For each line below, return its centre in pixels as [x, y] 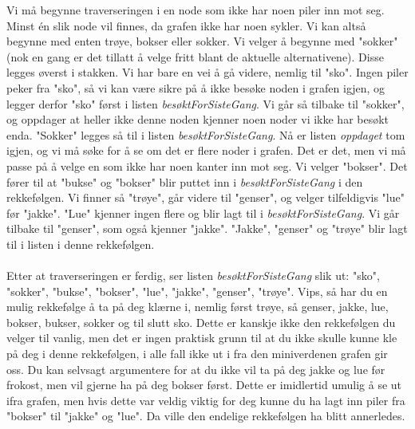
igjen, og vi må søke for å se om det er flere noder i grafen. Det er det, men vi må [206, 150]
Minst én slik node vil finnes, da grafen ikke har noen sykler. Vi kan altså [186, 25]
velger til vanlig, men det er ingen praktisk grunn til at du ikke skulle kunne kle [202, 338]
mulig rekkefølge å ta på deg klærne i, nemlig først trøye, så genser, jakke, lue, [198, 307]
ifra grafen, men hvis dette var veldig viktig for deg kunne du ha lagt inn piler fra [206, 400]
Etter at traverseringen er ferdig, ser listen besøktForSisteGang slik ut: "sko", [193, 276]
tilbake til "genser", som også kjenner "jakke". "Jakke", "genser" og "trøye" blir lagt [207, 228]
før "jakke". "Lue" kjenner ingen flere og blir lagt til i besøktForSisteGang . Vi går [203, 213]
